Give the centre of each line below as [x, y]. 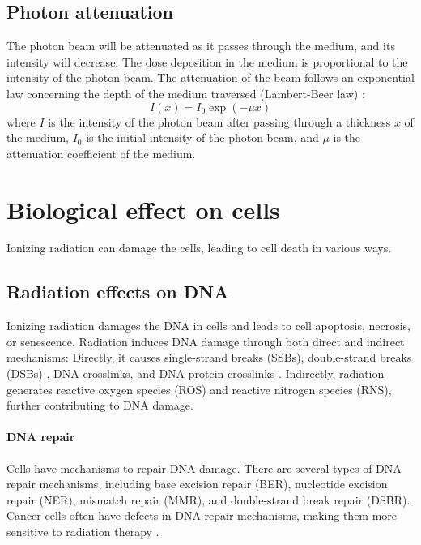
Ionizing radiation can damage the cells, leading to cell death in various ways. [199, 248]
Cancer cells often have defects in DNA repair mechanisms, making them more [202, 515]
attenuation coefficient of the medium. [101, 153]
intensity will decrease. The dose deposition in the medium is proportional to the [207, 61]
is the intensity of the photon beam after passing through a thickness [219, 121]
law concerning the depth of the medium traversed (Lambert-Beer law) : [186, 93]
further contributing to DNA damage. [100, 405]
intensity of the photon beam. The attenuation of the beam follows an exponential [210, 77]
